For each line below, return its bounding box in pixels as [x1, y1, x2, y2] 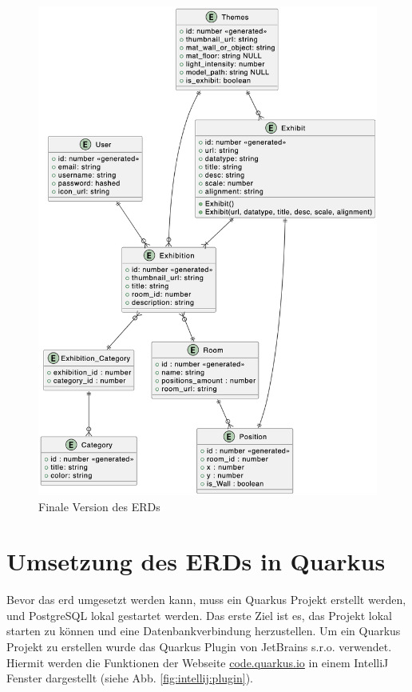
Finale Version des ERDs [38, 498, 160, 514]
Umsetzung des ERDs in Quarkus [6, 545, 386, 578]
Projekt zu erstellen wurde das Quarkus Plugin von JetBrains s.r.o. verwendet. [6, 638, 392, 654]
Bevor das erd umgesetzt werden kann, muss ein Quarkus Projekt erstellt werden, [6, 591, 406, 608]
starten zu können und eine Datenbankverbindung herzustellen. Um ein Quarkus [6, 622, 401, 639]
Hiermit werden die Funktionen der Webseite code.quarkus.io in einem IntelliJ [6, 654, 389, 670]
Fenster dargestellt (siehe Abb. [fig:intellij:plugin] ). [6, 670, 253, 686]
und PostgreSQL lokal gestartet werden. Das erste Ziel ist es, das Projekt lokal [6, 606, 392, 623]
